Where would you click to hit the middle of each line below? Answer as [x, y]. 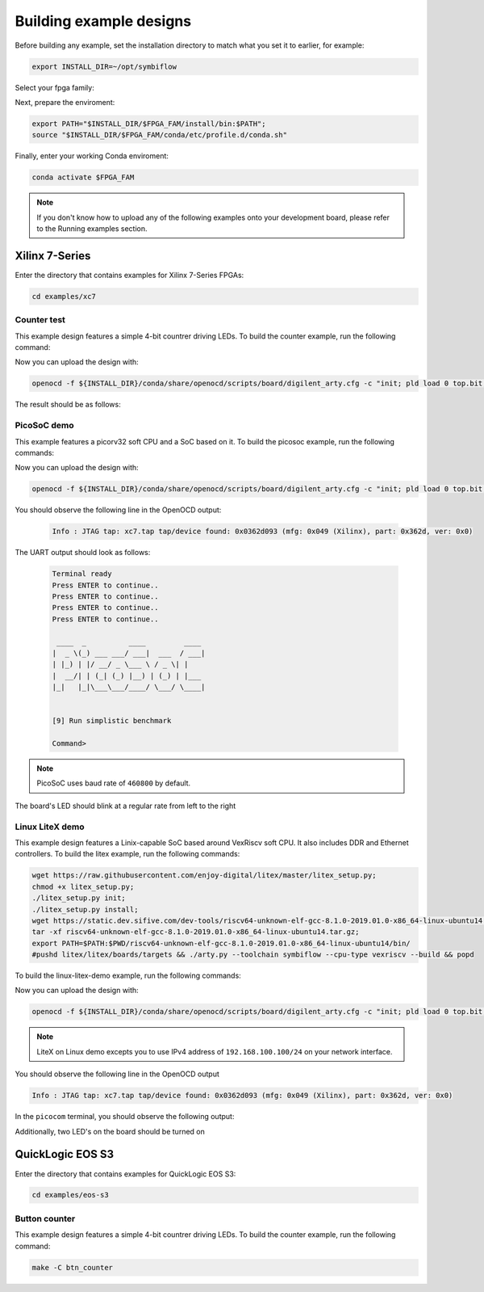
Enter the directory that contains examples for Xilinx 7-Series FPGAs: [129, 275]
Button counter [45, 1218]
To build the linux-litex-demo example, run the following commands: [128, 976]
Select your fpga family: [54, 87]
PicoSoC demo [44, 426]
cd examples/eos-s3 [70, 1195]
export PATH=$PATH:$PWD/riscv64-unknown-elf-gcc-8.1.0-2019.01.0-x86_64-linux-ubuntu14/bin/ [221, 943]
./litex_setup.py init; [79, 898]
